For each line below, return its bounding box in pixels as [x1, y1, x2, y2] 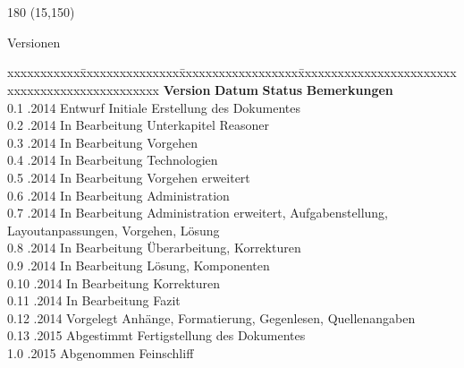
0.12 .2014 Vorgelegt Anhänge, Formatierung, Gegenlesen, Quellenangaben [7, 308, 416, 327]
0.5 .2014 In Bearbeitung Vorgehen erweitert [7, 167, 250, 186]
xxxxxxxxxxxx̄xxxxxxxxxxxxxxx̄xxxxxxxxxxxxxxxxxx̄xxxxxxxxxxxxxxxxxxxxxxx [7, 63, 457, 81]
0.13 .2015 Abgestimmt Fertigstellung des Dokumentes [7, 326, 306, 345]
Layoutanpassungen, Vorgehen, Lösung [7, 220, 220, 239]
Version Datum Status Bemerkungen [163, 80, 393, 98]
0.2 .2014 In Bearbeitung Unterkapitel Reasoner [7, 116, 270, 134]
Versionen [7, 32, 61, 51]
